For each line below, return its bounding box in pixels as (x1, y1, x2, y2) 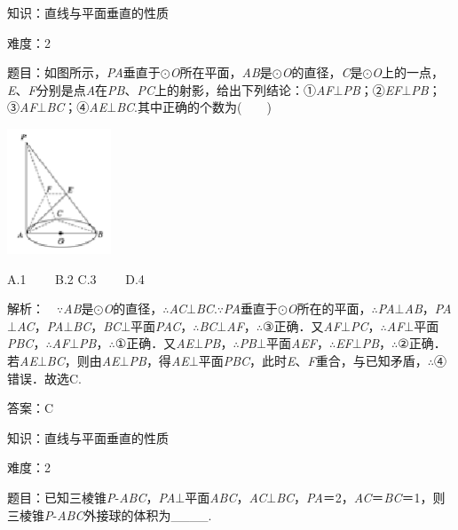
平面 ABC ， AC (185, 488, 267, 507)
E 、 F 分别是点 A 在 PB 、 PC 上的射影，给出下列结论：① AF (7, 80, 334, 99)
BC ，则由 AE (46, 352, 120, 370)
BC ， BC (73, 316, 122, 335)
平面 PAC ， (130, 316, 193, 335)
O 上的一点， (372, 63, 445, 82)
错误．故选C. (7, 368, 82, 387)
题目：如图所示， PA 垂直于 (7, 63, 161, 82)
